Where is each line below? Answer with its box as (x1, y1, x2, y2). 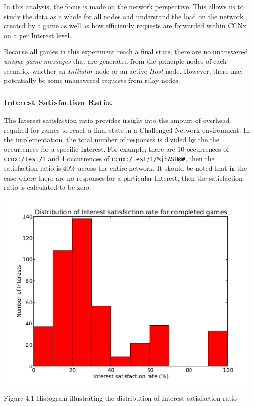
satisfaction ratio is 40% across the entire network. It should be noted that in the (4, 163, 247, 173)
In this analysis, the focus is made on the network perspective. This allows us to (4, 1, 244, 11)
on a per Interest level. (4, 30, 72, 40)
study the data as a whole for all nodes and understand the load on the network (4, 11, 244, 21)
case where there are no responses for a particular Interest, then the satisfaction (4, 172, 243, 183)
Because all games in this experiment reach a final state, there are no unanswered (4, 46, 248, 57)
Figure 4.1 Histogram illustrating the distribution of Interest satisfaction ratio (4, 393, 237, 403)
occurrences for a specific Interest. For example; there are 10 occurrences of (4, 143, 229, 154)
